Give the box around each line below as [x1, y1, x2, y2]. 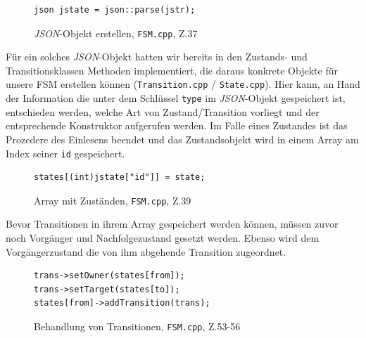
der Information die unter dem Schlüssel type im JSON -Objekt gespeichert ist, [6, 91, 346, 105]
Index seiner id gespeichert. [6, 145, 125, 160]
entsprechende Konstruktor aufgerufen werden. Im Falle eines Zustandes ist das [6, 118, 348, 133]
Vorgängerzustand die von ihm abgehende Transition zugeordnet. [6, 244, 286, 259]
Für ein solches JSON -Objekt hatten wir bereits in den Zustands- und [6, 49, 308, 64]
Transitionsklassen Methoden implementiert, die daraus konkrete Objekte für [6, 63, 338, 77]
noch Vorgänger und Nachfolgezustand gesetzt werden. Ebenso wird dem [6, 230, 320, 245]
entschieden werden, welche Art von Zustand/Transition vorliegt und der [6, 104, 320, 119]
